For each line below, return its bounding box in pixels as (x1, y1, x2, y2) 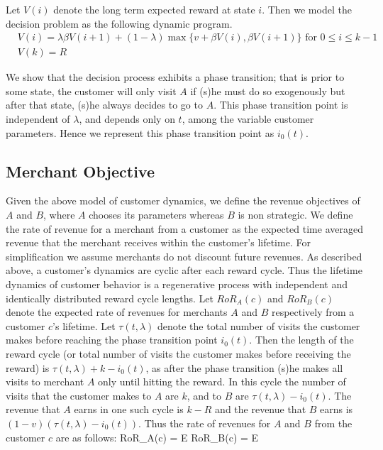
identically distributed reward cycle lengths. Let (6, 290, 213, 305)
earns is (320, 402, 353, 417)
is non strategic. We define (238, 207, 353, 222)
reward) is (6, 360, 50, 375)
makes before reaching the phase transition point (6, 332, 218, 347)
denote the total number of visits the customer (157, 318, 360, 333)
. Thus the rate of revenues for (138, 415, 271, 430)
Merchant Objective (6, 160, 155, 182)
